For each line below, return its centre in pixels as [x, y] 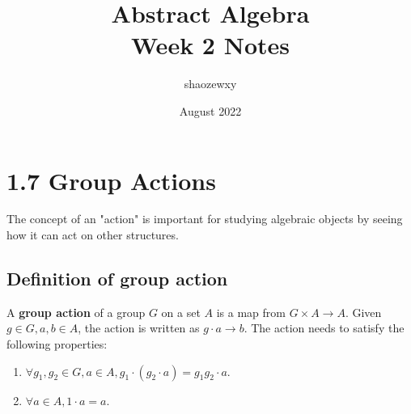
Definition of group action [117, 279]
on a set [181, 312]
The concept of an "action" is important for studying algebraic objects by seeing [205, 219]
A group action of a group [76, 312]
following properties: [57, 344]
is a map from [251, 312]
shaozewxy [210, 84]
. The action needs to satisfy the [324, 328]
